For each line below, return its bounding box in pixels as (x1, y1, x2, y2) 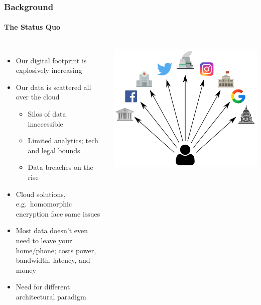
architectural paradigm (16, 291, 86, 301)
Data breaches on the (28, 162, 93, 172)
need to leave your (16, 235, 72, 245)
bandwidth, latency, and (16, 255, 90, 265)
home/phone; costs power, (16, 245, 96, 255)
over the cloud (16, 91, 60, 102)
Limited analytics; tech (28, 135, 98, 146)
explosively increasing (16, 65, 82, 75)
